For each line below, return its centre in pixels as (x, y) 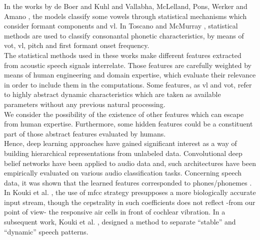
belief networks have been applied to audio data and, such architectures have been (130, 163)
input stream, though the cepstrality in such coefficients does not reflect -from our (130, 202)
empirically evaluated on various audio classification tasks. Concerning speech (123, 173)
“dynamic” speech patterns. (46, 231)
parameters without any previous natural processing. (85, 104)
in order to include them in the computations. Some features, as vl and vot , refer (128, 84)
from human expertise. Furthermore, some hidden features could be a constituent (128, 124)
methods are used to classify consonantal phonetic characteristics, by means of (124, 35)
